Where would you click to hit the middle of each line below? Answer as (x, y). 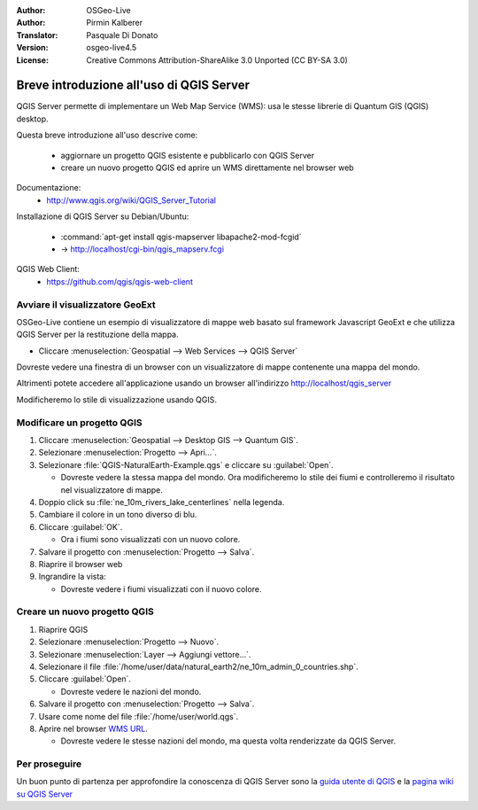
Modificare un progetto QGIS (80, 423)
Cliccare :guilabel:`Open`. (85, 679)
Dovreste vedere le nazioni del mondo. (131, 691)
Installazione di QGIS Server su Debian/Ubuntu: (103, 216)
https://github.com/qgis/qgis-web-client (120, 281)
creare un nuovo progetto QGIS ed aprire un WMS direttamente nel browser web (207, 167)
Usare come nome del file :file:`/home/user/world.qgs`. (139, 716)
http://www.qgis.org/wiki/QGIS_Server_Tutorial (131, 200)
